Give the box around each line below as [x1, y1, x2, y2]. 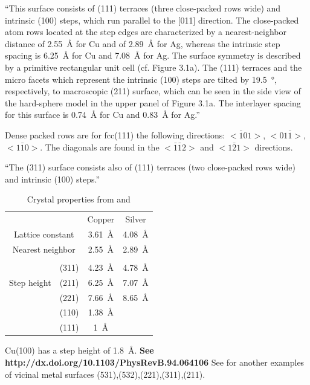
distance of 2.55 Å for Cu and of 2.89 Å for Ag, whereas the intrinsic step [5, 37, 280, 50]
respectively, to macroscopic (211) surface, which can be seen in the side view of [5, 85, 301, 97]
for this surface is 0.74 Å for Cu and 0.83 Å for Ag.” [5, 108, 200, 121]
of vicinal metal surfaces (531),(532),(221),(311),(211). [5, 367, 205, 380]
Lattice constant [14, 228, 74, 240]
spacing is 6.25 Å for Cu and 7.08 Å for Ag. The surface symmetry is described [5, 49, 301, 62]
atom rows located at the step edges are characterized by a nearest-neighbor [5, 25, 286, 38]
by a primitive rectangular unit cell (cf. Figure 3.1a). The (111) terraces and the [5, 60, 302, 73]
